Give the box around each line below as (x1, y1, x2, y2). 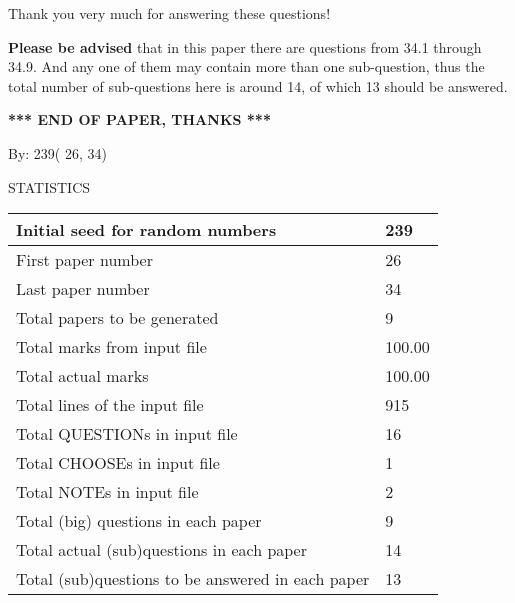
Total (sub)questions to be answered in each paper (16, 567, 370, 591)
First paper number (16, 248, 153, 272)
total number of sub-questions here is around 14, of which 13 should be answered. (8, 75, 508, 96)
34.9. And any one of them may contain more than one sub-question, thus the (8, 56, 485, 77)
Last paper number (16, 277, 150, 301)
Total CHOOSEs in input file (16, 451, 220, 475)
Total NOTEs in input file (16, 480, 199, 504)
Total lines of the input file (16, 393, 204, 417)
